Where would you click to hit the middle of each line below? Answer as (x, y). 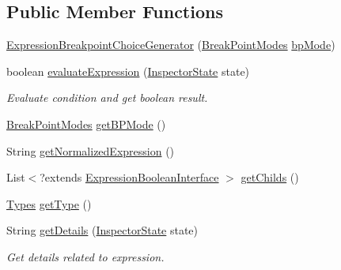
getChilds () (270, 177)
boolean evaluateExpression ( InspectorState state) (128, 71)
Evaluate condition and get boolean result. (107, 97)
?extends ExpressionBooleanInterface (129, 177)
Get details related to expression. (85, 256)
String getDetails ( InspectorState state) (102, 230)
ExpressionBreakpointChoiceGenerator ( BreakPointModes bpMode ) (171, 45)
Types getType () (49, 203)
